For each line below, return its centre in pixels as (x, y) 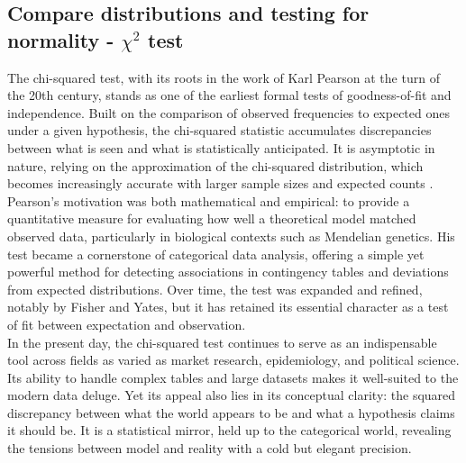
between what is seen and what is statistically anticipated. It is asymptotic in (221, 147)
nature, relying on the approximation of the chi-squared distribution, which (215, 165)
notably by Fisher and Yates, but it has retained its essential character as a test (228, 307)
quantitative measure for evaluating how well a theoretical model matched (212, 218)
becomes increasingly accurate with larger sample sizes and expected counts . (220, 183)
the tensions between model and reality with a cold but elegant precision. (210, 448)
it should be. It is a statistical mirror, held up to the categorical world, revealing (229, 430)
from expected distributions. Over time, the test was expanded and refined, (215, 289)
